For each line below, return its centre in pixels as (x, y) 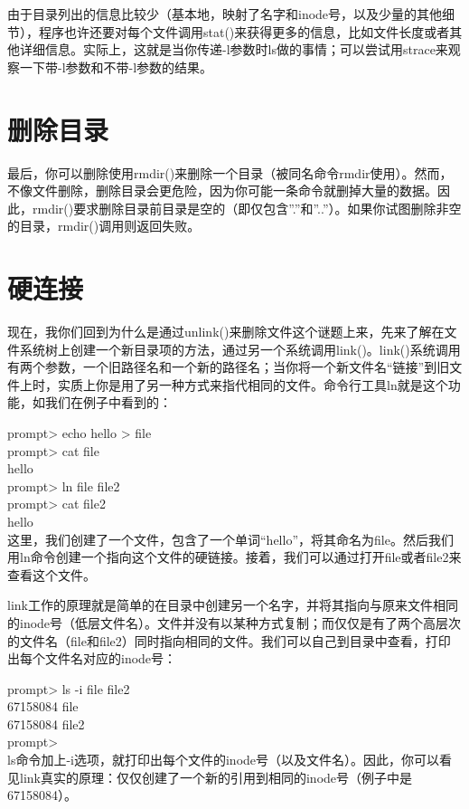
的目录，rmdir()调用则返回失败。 (104, 226)
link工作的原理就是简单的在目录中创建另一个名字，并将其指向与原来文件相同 (233, 605)
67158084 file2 (46, 723)
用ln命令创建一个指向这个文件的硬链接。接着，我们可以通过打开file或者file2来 (234, 557)
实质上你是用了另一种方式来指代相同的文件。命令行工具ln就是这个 (253, 384)
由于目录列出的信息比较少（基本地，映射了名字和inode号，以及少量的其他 (225, 14)
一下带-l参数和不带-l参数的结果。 (116, 67)
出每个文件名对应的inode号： (92, 658)
